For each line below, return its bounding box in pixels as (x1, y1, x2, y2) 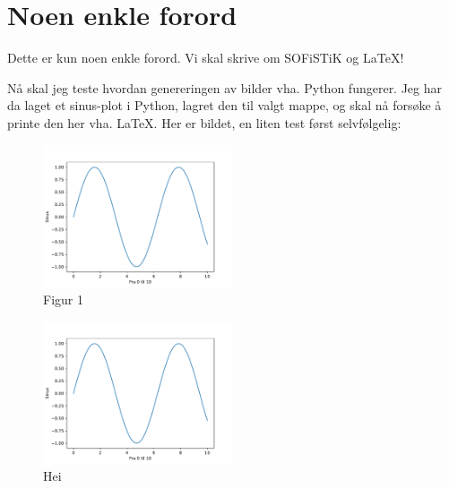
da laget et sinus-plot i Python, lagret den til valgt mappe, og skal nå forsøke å (7, 96, 442, 115)
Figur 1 (43, 290, 83, 309)
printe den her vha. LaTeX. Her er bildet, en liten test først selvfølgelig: (7, 113, 402, 132)
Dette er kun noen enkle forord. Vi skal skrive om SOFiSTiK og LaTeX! (7, 48, 404, 67)
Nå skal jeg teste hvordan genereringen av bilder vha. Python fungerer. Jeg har (7, 78, 443, 97)
